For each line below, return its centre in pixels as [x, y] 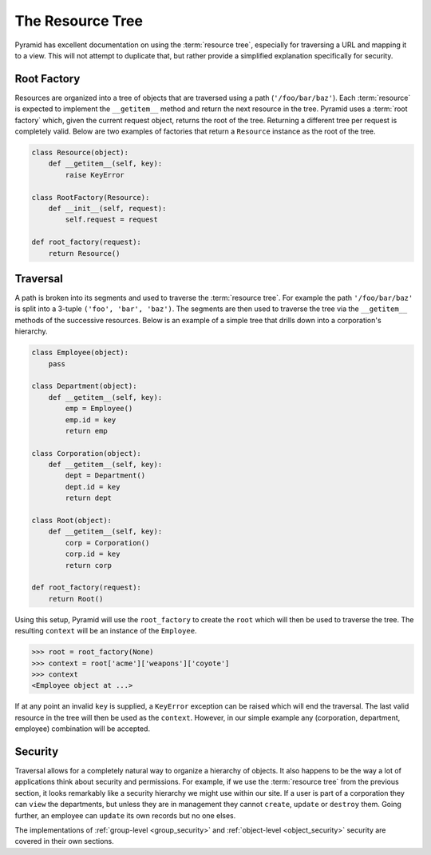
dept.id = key [93, 487]
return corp [88, 565]
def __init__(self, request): [107, 208]
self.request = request [112, 220]
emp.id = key [91, 420]
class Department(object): [84, 386]
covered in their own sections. [65, 841]
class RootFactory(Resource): [91, 197]
